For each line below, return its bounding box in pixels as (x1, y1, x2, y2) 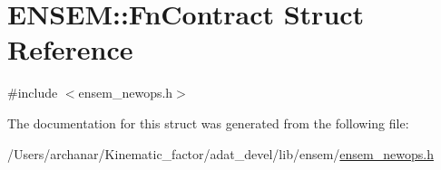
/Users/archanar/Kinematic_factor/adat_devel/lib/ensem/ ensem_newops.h (7, 144, 434, 163)
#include (7, 83, 58, 102)
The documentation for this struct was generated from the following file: (7, 113, 409, 132)
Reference (7, 31, 133, 68)
